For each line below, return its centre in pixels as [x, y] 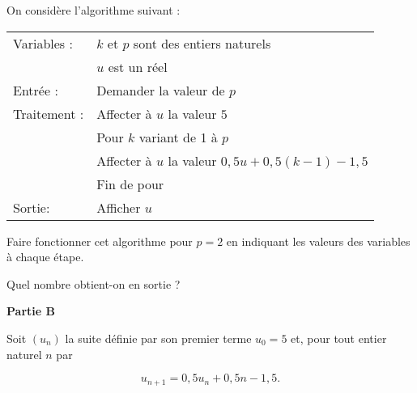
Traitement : [49, 113]
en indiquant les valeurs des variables [318, 241]
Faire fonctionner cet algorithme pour [100, 241]
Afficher [119, 207]
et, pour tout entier [339, 338]
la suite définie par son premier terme [158, 338]
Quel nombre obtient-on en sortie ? [94, 283]
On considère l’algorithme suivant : [94, 10]
